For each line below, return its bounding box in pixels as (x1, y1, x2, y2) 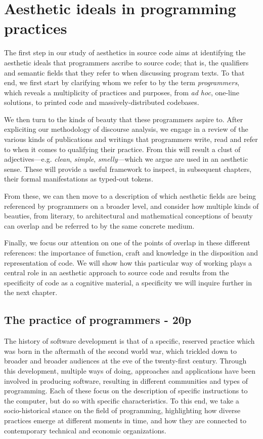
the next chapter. (4, 287, 58, 298)
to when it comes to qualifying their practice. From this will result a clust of (4, 143, 241, 154)
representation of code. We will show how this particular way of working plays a (4, 257, 252, 268)
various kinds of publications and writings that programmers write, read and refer (4, 134, 258, 144)
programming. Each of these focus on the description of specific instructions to (4, 385, 248, 396)
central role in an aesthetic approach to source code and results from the (4, 267, 229, 278)
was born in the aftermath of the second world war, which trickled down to (4, 345, 237, 356)
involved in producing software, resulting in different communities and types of (4, 375, 248, 386)
